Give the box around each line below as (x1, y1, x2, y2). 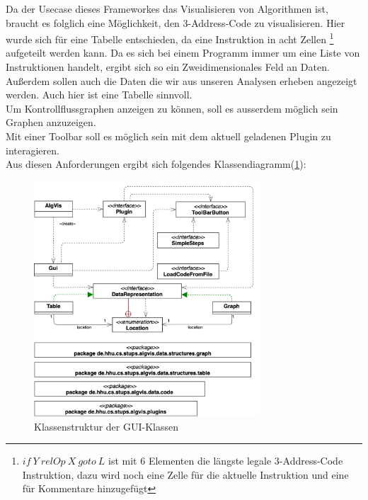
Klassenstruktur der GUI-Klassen (34, 419, 178, 433)
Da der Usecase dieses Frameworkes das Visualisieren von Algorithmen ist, (6, 1, 328, 16)
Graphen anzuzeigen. (6, 115, 96, 130)
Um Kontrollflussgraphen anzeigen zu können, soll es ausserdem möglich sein (6, 101, 338, 115)
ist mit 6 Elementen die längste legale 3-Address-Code (108, 453, 343, 468)
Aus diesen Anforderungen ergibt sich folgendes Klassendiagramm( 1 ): (6, 157, 306, 171)
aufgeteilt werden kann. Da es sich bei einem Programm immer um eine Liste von (6, 45, 360, 60)
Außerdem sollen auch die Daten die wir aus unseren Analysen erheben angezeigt (6, 73, 357, 88)
